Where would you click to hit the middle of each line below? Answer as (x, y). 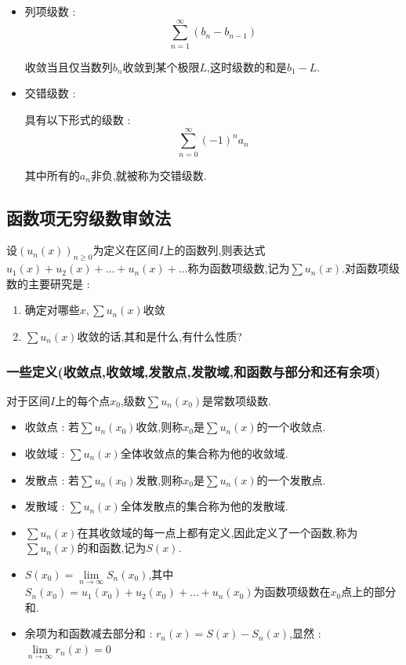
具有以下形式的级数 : (78, 119)
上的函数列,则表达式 (214, 250)
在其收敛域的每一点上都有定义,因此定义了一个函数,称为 (217, 532)
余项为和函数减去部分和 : (89, 633)
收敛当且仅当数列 (69, 66)
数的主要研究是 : (48, 283)
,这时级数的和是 (247, 66)
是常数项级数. (237, 400)
